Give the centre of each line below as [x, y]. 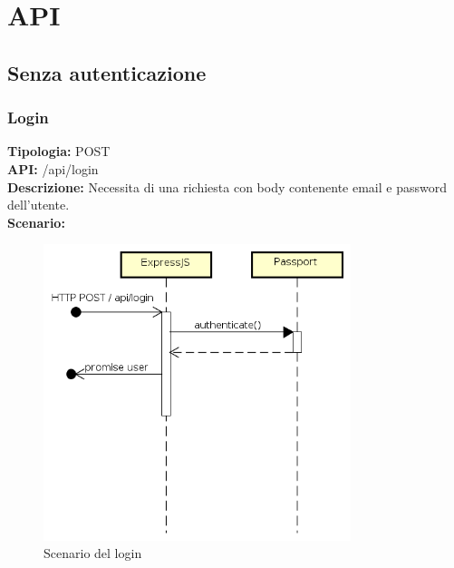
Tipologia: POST [59, 151]
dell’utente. [39, 205]
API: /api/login [53, 168]
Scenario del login [93, 553]
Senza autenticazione [107, 72]
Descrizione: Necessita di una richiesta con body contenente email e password [227, 186]
